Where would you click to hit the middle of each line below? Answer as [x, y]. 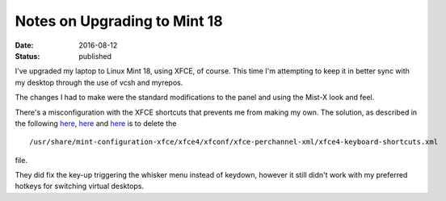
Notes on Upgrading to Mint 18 [119, 21]
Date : [24, 45]
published [95, 56]
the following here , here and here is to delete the [96, 123]
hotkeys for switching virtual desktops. [80, 186]
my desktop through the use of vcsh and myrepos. [99, 82]
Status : [27, 56]
